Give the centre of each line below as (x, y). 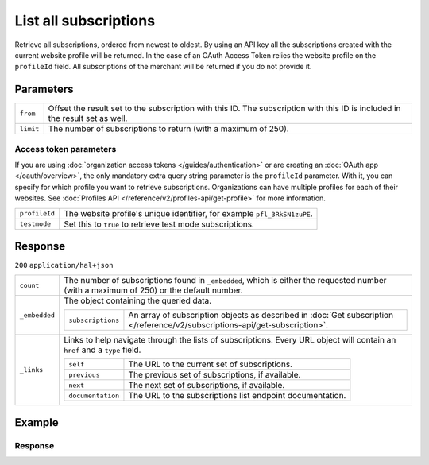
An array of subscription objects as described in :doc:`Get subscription (261, 316)
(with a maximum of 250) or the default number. (153, 290)
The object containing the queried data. (138, 300)
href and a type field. (102, 350)
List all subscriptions (85, 21)
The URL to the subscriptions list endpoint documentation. (237, 396)
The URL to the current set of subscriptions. (211, 364)
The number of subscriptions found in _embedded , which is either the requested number (225, 281)
